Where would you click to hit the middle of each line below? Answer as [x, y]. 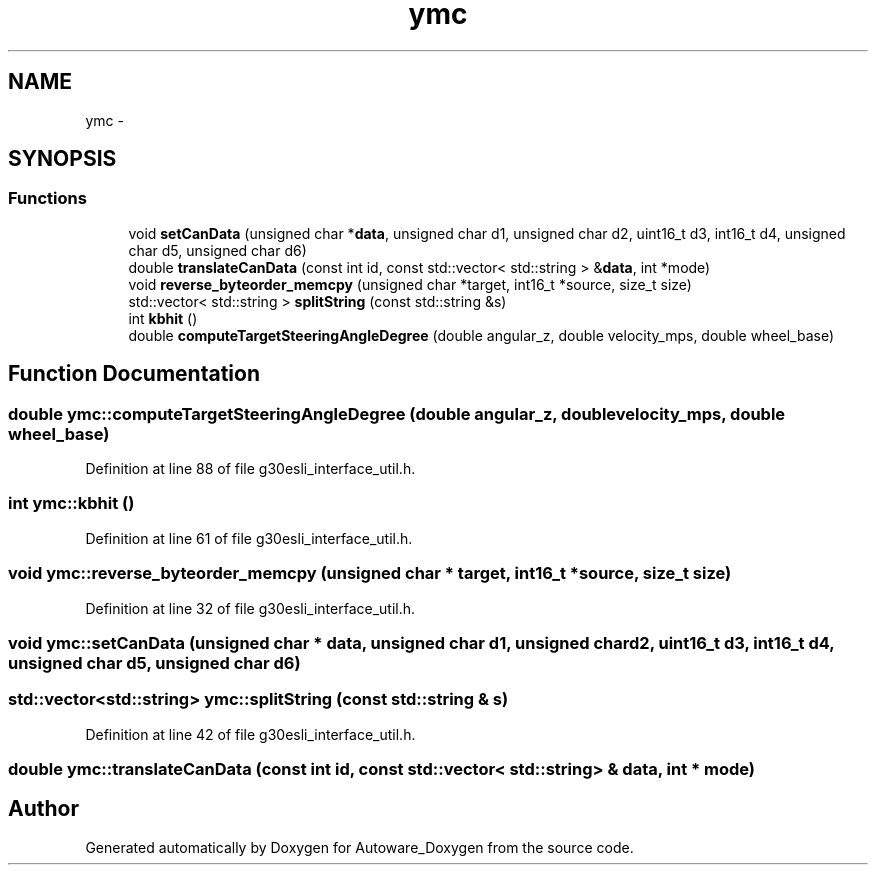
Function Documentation [134, 374]
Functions [47, 198]
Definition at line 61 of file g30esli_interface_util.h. [249, 538]
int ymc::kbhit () [71, 503]
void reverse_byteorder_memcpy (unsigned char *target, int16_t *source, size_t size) [410, 284]
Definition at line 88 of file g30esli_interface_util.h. [250, 469]
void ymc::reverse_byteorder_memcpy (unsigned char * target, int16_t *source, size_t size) [370, 573]
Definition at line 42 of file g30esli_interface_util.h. [250, 734]
